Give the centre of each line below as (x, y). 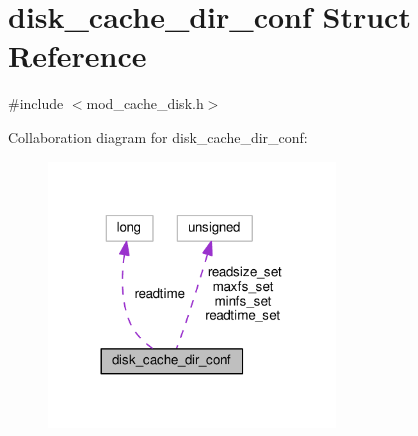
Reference (77, 55)
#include (36, 103)
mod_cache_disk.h (145, 103)
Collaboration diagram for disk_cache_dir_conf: (158, 136)
